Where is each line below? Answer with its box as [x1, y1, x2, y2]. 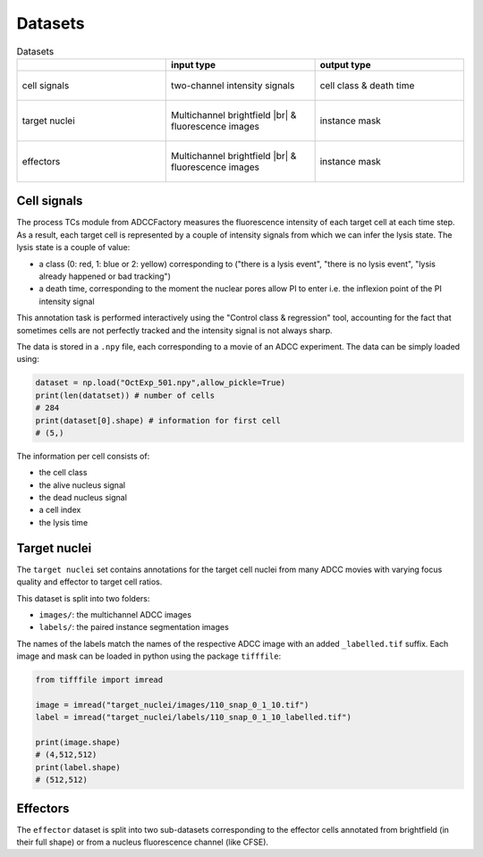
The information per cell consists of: [16, 450, 150, 461]
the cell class [38, 467, 88, 478]
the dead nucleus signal [38, 492, 127, 503]
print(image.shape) [35, 737, 121, 748]
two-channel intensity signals [171, 79, 295, 91]
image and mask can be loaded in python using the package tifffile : [16, 651, 282, 661]
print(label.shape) [35, 762, 121, 772]
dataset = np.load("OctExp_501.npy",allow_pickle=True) [35, 378, 286, 388]
